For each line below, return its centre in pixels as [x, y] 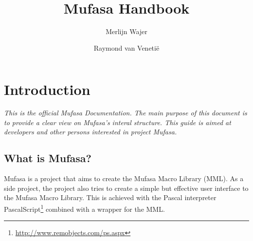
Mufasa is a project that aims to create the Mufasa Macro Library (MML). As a [124, 178]
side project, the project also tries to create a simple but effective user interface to [126, 188]
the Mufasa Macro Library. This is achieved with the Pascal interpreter [110, 197]
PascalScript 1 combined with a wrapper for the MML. [84, 208]
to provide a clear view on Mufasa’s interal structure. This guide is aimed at [117, 122]
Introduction [47, 89]
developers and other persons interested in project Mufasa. [90, 132]
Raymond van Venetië [126, 47]
